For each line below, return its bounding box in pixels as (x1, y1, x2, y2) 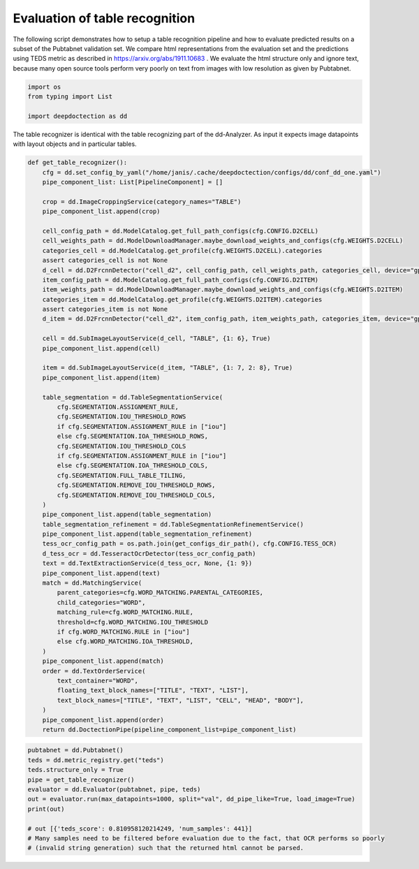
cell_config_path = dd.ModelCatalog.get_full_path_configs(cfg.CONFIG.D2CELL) (42, 227, 319, 235)
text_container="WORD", (57, 676, 139, 685)
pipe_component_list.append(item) (42, 374, 161, 381)
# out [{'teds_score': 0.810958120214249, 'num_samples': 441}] (27, 824, 253, 833)
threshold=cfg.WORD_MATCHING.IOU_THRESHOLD (57, 618, 209, 626)
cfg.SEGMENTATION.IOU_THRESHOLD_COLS (57, 442, 186, 450)
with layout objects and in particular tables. (13, 140, 137, 148)
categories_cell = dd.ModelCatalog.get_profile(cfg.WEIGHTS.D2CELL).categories (42, 247, 323, 254)
